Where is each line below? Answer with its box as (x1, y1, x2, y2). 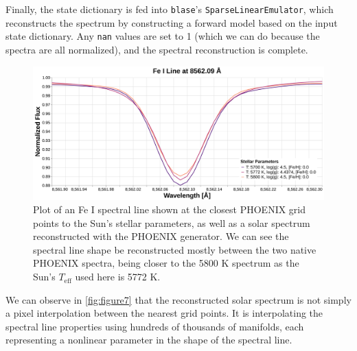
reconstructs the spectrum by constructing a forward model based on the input (5, 15, 338, 29)
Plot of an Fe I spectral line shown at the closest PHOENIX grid (33, 202, 306, 217)
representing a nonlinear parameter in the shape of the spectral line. (5, 332, 292, 347)
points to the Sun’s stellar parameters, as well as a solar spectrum (33, 215, 310, 230)
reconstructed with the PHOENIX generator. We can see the (33, 229, 289, 243)
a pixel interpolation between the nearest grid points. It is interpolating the (5, 306, 323, 320)
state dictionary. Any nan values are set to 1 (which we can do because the (5, 29, 320, 43)
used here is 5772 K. (75, 269, 161, 284)
